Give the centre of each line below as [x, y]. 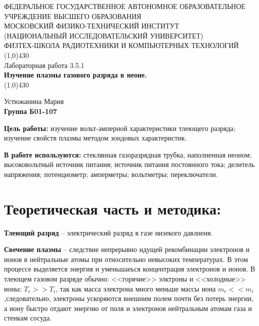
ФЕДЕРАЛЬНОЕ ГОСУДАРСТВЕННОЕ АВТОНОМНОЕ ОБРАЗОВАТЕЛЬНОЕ [125, 6]
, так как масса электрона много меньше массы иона [136, 288]
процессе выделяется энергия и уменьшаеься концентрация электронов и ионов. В [130, 269]
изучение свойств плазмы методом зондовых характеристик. [95, 138]
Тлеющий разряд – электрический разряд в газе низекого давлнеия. [108, 232]
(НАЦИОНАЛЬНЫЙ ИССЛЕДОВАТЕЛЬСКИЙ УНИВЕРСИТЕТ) [104, 35]
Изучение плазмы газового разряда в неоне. [75, 75]
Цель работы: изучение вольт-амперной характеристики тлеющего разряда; [120, 128]
